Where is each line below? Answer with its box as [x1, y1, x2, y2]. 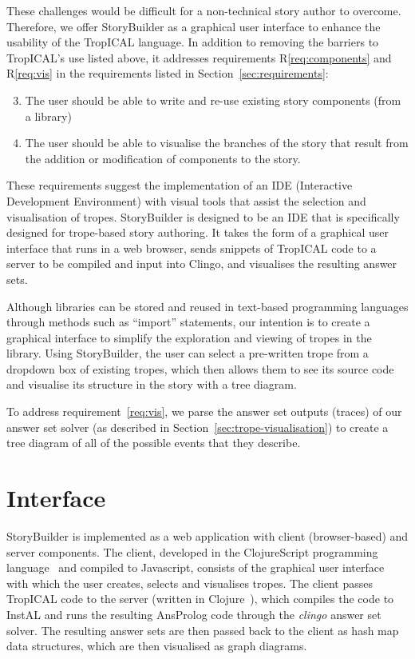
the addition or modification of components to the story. [25, 150, 301, 166]
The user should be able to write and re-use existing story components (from [25, 91, 401, 108]
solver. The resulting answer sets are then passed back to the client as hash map [6, 621, 399, 638]
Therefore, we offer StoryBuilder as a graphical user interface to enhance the [6, 18, 381, 34]
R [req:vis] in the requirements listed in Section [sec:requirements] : [6, 65, 329, 82]
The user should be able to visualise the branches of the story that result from [25, 134, 409, 151]
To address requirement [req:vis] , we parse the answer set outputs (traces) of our [6, 403, 402, 420]
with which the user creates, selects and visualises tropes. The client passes [6, 574, 373, 591]
